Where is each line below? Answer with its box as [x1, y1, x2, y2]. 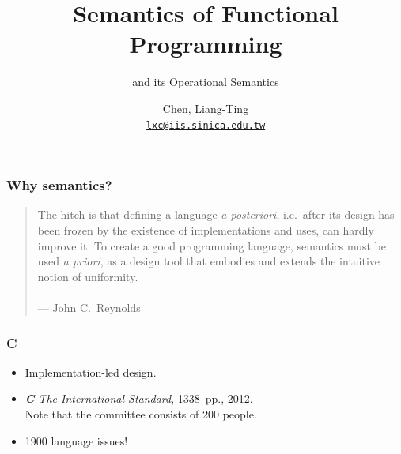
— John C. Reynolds [37, 299, 141, 316]
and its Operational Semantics [132, 73, 279, 90]
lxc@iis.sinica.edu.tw [146, 119, 266, 131]
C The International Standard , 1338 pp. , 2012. [25, 390, 253, 407]
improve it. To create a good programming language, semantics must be [37, 237, 386, 253]
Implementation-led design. [25, 363, 157, 380]
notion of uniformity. [37, 268, 138, 284]
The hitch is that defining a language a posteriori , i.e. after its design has [37, 206, 395, 223]
